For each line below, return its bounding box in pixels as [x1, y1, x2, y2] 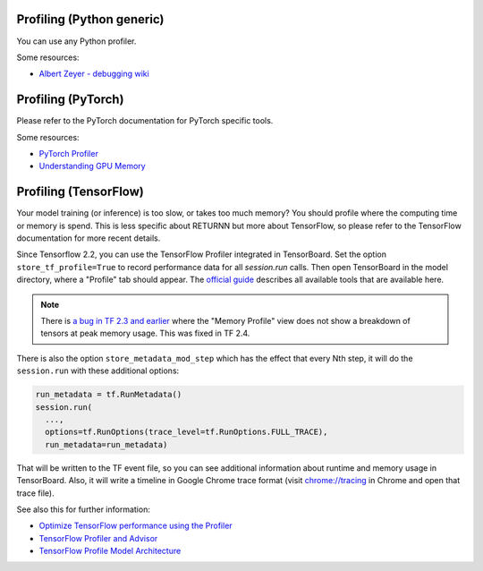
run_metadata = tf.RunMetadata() [35, 389, 182, 400]
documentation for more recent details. [16, 233, 161, 243]
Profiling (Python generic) [16, 12, 165, 27]
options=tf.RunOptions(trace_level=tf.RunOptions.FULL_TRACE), [45, 427, 328, 438]
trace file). [16, 488, 55, 499]
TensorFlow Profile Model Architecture [38, 546, 182, 557]
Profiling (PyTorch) [16, 92, 124, 107]
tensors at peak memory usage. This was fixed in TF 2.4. [40, 328, 250, 339]
